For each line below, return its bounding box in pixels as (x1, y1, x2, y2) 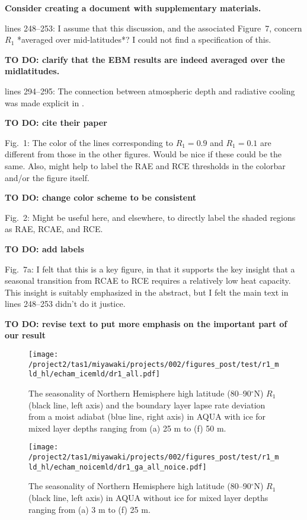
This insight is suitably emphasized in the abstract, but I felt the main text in (5, 286, 289, 298)
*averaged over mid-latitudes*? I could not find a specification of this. (17, 33, 271, 46)
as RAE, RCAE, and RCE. (5, 223, 103, 235)
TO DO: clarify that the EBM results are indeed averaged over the (5, 53, 285, 65)
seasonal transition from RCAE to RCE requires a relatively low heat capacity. (5, 274, 291, 287)
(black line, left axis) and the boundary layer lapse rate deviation (28, 398, 266, 411)
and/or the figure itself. (5, 171, 89, 183)
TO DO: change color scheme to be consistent (5, 191, 196, 204)
